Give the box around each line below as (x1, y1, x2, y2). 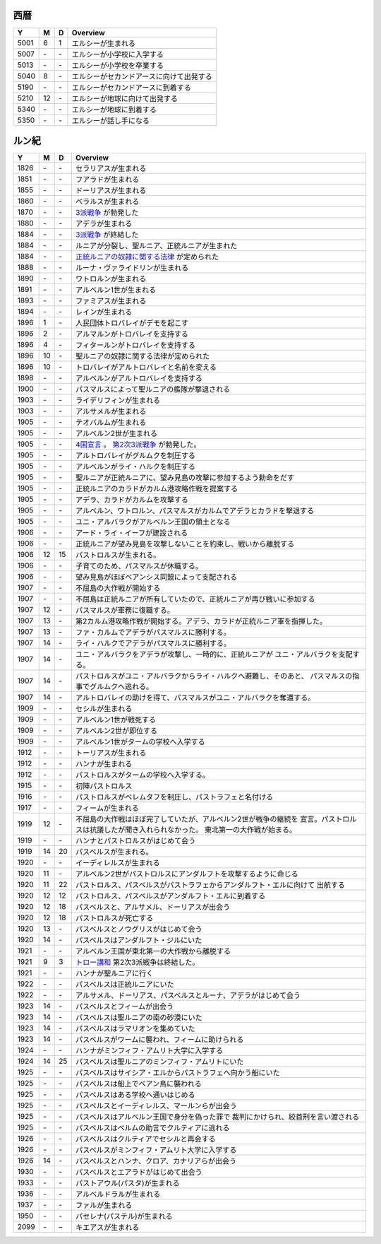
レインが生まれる (75, 307, 133, 317)
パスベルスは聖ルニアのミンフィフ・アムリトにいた (75, 1057, 244, 1067)
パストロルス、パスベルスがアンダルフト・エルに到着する (75, 891, 266, 901)
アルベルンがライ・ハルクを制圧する (75, 462, 196, 471)
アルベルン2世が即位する (75, 726, 158, 736)
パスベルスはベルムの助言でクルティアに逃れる (75, 1123, 230, 1133)
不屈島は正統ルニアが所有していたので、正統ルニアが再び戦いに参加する (75, 594, 315, 604)
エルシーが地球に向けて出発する (71, 93, 178, 103)
